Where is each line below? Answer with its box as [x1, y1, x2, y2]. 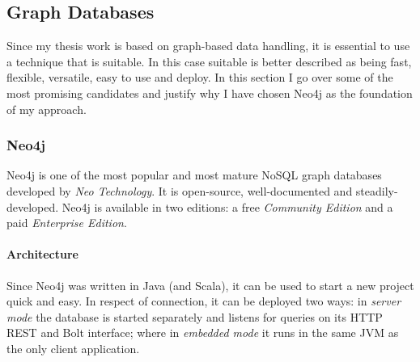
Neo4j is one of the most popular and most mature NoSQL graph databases [6, 166, 382, 183]
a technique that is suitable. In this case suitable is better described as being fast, [6, 53, 412, 69]
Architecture [6, 246, 78, 263]
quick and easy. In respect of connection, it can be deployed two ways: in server [6, 293, 401, 309]
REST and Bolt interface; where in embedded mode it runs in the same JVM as [6, 324, 399, 341]
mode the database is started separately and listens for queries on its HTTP [6, 308, 383, 325]
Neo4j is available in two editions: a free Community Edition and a [62, 198, 393, 215]
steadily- [355, 182, 398, 199]
